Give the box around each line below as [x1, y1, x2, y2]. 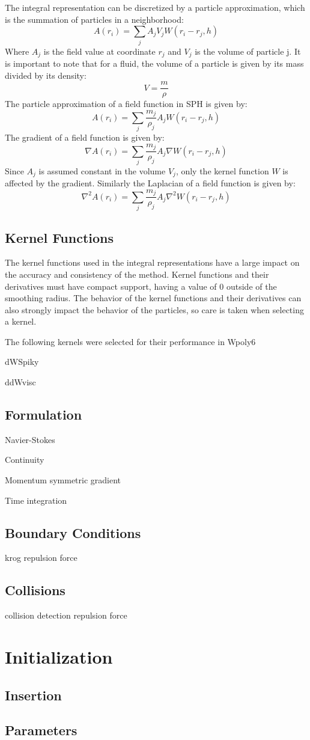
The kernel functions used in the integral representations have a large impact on [5, 256, 300, 269]
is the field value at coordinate [43, 44, 156, 57]
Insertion [5, 685, 62, 704]
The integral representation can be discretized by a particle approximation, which [5, 1, 305, 13]
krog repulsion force [5, 551, 77, 564]
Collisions [5, 581, 65, 599]
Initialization [5, 644, 113, 669]
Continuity [5, 453, 44, 466]
